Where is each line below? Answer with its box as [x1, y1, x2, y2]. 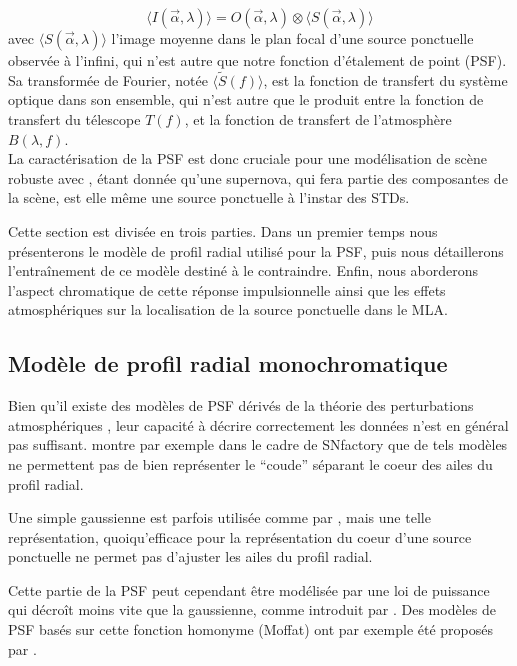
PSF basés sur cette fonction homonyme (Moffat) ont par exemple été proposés [8, 619, 494, 640]
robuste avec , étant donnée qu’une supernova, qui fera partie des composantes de [8, 167, 508, 188]
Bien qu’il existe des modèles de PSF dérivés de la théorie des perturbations [8, 395, 474, 416]
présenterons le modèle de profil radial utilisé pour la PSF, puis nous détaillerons [8, 240, 504, 261]
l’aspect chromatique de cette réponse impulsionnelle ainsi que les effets [8, 279, 446, 300]
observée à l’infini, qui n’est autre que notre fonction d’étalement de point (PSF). [8, 50, 507, 70]
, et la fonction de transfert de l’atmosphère [184, 109, 452, 129]
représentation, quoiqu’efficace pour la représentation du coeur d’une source [8, 526, 472, 547]
